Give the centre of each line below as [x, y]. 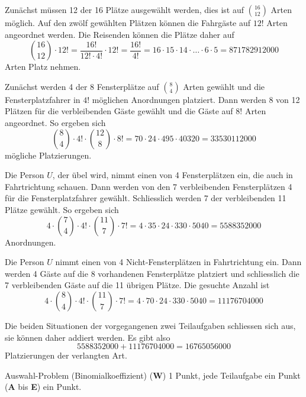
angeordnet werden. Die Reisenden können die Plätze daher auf [120, 34]
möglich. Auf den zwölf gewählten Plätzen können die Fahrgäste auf [128, 22]
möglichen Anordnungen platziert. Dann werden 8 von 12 [196, 99]
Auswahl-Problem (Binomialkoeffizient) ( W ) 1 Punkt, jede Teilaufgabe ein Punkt [153, 375]
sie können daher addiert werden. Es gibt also [88, 337]
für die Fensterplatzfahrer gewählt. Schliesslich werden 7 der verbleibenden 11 [146, 198]
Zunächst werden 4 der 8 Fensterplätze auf [82, 86]
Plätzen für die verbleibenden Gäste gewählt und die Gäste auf [119, 111]
